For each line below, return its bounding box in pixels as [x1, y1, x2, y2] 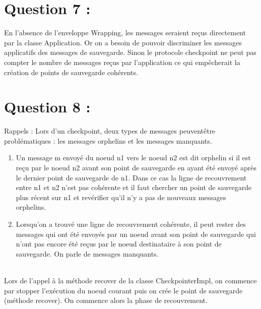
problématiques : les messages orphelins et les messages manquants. [4, 135, 212, 146]
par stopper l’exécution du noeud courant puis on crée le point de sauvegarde [4, 285, 243, 295]
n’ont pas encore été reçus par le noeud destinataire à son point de [16, 238, 222, 249]
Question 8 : [4, 96, 91, 117]
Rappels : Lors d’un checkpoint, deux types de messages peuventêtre [4, 126, 216, 136]
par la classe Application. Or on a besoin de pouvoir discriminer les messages [4, 37, 242, 47]
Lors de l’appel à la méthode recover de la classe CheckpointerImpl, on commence [4, 275, 257, 285]
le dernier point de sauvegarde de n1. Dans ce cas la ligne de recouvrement [16, 172, 247, 182]
